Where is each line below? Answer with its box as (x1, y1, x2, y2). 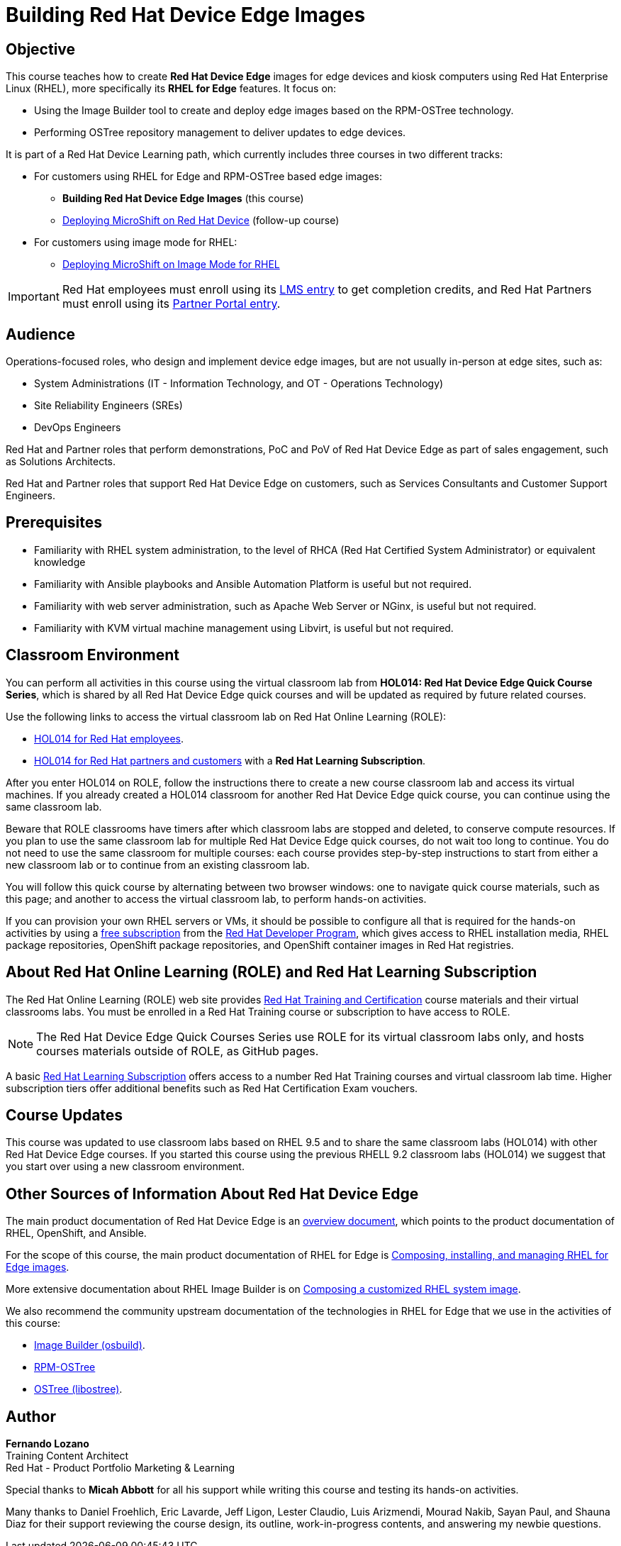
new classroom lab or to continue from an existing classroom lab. (6, 858, 310, 871)
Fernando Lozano (6, 1437, 89, 1450)
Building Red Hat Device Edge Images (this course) (62, 192, 304, 205)
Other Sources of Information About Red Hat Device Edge (6, 1184, 419, 1203)
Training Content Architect (6, 1450, 129, 1462)
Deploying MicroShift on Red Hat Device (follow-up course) (62, 214, 340, 227)
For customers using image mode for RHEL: (34, 236, 237, 249)
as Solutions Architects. (6, 455, 116, 468)
